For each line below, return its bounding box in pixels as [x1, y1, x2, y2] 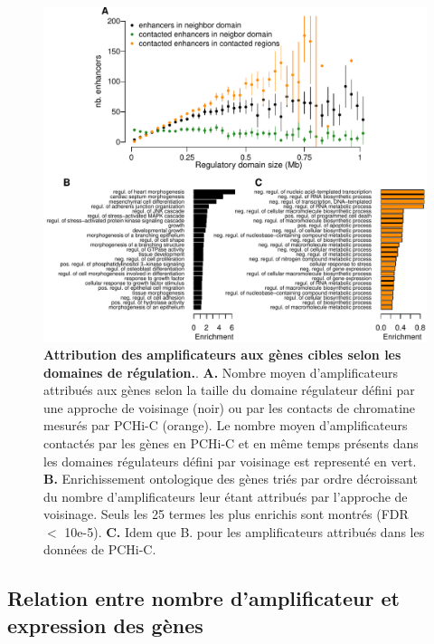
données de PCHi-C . [43, 540, 156, 559]
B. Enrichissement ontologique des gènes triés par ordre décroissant [43, 469, 418, 488]
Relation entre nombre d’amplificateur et [7, 584, 400, 612]
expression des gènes [7, 610, 203, 639]
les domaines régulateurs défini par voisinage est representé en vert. [43, 451, 417, 470]
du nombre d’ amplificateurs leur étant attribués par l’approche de [43, 486, 408, 505]
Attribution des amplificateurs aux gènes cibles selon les [43, 344, 401, 363]
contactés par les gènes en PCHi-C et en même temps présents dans [43, 433, 419, 452]
